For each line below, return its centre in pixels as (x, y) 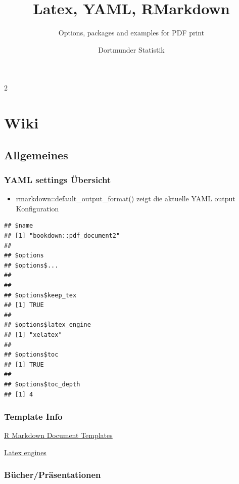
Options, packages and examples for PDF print (131, 33)
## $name (19, 226)
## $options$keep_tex (40, 295)
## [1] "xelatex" (33, 335)
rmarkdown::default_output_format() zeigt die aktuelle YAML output (126, 199)
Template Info (33, 416)
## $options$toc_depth (42, 384)
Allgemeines (36, 155)
